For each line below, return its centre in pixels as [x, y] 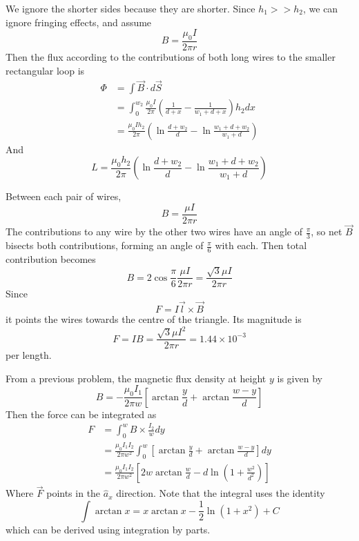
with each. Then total [261, 245]
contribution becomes [51, 258]
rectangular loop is [45, 70]
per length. [29, 355]
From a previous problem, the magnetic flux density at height [136, 378]
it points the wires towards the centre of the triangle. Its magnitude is [154, 319]
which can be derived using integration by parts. [108, 529]
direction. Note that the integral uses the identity [221, 493]
